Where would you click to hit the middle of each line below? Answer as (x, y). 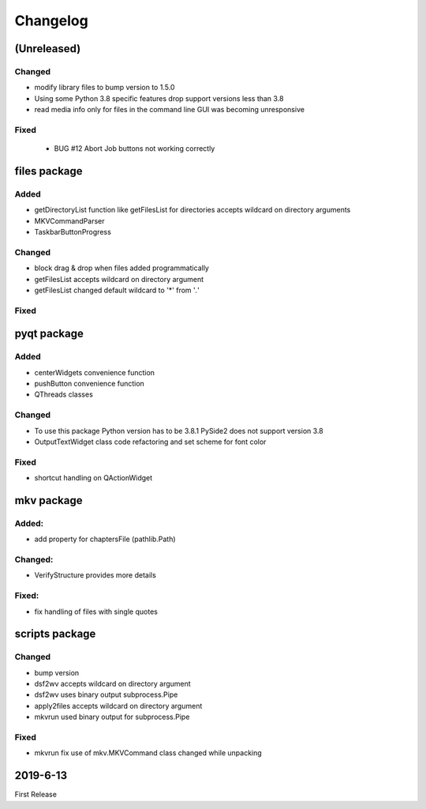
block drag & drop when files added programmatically (121, 268)
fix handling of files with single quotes (96, 611)
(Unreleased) (48, 49)
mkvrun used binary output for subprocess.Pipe (112, 717)
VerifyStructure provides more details (95, 575)
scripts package (55, 634)
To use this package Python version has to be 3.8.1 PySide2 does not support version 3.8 (179, 431)
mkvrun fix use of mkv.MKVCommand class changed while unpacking (148, 753)
